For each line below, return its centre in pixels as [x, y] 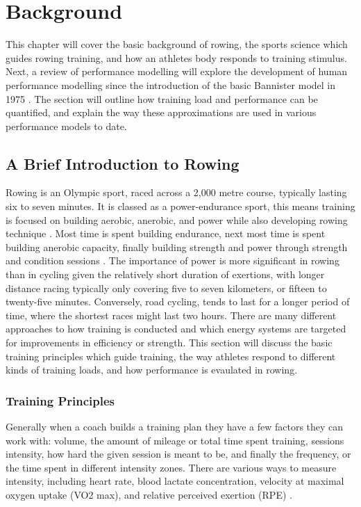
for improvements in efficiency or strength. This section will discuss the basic [169, 343]
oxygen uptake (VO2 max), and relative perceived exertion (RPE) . [149, 494]
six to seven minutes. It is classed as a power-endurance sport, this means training [180, 206]
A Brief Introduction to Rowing [123, 163]
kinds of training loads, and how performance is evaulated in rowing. [152, 370]
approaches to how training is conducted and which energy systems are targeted [176, 329]
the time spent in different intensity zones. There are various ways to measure [171, 467]
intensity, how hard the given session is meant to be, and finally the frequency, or [178, 454]
